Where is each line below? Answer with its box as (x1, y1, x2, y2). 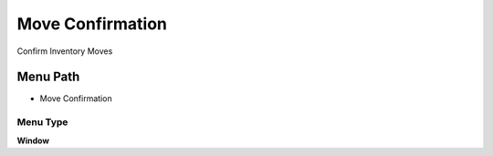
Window (16, 135, 50, 146)
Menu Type (16, 116, 68, 129)
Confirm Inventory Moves (16, 46, 113, 57)
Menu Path (16, 69, 80, 85)
